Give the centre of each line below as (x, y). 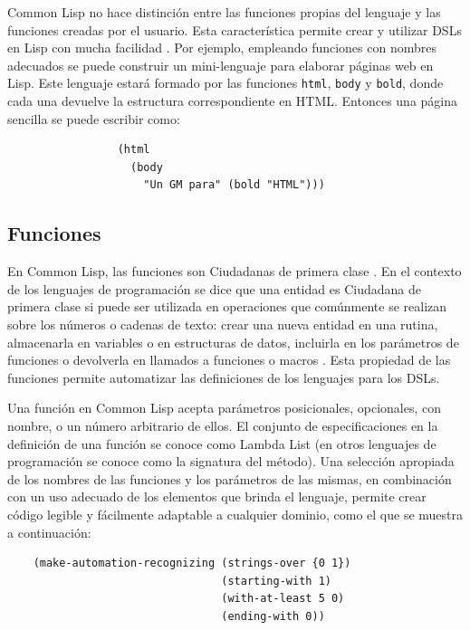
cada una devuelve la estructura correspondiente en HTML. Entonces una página (233, 101)
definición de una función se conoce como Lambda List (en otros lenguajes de (222, 443)
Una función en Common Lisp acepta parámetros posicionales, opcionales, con (224, 408)
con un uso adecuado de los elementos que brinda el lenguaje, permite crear (217, 496)
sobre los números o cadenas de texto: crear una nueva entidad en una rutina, (223, 324)
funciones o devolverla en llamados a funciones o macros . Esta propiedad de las (229, 360)
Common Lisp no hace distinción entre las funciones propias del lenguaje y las (224, 12)
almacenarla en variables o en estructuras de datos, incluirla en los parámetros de (233, 342)
